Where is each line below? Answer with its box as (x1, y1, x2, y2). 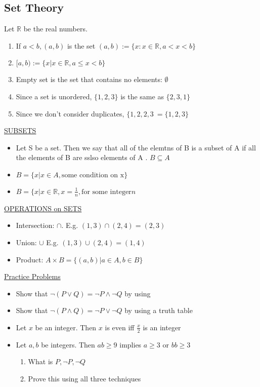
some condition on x (61, 171, 124, 179)
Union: (16, 237, 37, 247)
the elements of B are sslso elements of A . (16, 152, 148, 163)
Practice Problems (4, 271, 61, 282)
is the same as (120, 91, 164, 101)
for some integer (81, 188, 132, 196)
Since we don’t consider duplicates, (16, 108, 124, 119)
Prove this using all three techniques (28, 373, 141, 383)
